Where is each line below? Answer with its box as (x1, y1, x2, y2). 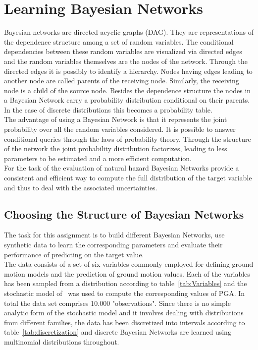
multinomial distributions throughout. (4, 336, 119, 347)
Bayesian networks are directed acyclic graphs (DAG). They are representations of (4, 27, 254, 37)
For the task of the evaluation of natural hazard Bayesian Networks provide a (4, 163, 239, 173)
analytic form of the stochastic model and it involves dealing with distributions (4, 307, 244, 318)
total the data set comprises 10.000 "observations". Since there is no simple (4, 297, 231, 308)
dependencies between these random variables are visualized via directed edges (4, 46, 242, 57)
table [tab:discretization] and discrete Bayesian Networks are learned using (4, 327, 231, 337)
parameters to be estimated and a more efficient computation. (4, 153, 192, 163)
